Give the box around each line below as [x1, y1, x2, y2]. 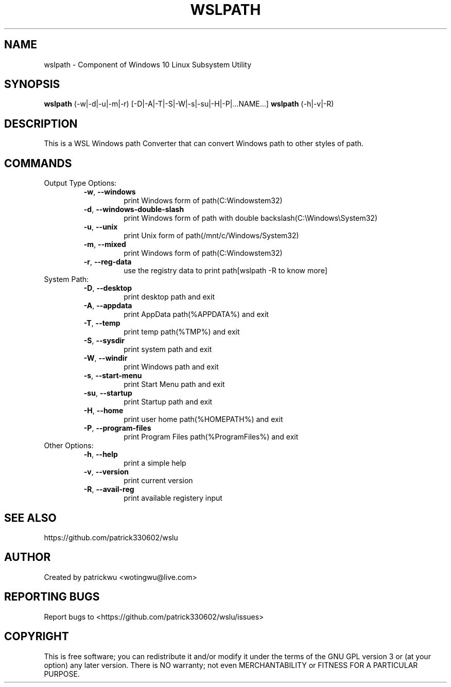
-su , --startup [83, 389, 132, 398]
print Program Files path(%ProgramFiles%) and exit [124, 432, 299, 442]
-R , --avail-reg [83, 485, 134, 494]
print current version [124, 476, 193, 485]
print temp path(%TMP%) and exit [124, 327, 240, 337]
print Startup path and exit [124, 397, 213, 407]
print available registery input [124, 494, 222, 503]
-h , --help [83, 450, 118, 459]
